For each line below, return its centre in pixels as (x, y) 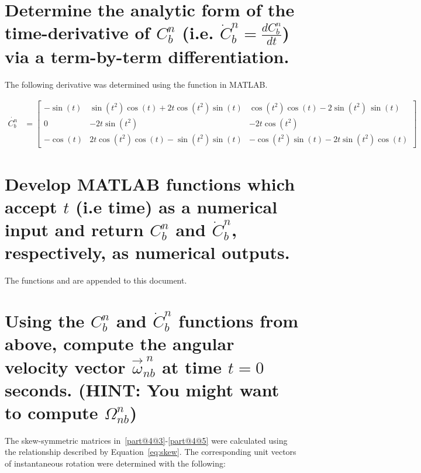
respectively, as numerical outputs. (147, 252)
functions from (239, 321)
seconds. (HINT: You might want (142, 389)
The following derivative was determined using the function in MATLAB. (136, 84)
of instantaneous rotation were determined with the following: (115, 463)
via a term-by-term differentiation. (147, 56)
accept (31, 207)
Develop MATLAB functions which (150, 183)
